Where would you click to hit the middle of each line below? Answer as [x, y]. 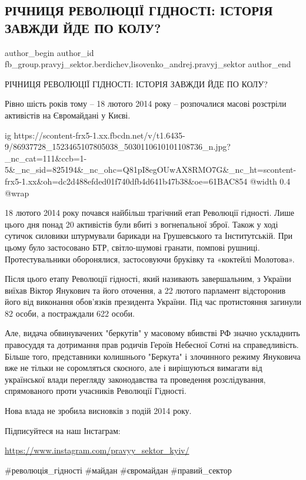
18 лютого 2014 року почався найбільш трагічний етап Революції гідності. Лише [149, 213]
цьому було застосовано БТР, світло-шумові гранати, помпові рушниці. [132, 247]
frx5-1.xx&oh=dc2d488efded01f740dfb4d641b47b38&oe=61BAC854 [126, 181]
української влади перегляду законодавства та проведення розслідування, [135, 379]
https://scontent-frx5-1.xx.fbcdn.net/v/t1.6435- [99, 135]
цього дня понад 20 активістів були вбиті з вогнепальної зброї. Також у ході [142, 224]
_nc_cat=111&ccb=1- [46, 158]
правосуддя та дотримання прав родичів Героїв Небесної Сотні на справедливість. [152, 345]
